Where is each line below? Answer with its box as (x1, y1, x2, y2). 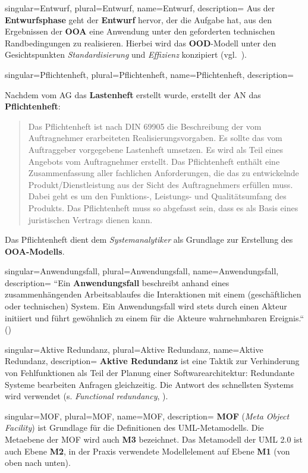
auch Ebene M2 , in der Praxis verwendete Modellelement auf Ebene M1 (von (5, 444, 290, 457)
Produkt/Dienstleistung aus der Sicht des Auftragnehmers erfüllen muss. (28, 178, 293, 190)
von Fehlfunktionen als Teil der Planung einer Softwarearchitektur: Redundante (5, 367, 295, 379)
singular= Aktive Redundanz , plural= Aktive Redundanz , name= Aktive (5, 343, 263, 355)
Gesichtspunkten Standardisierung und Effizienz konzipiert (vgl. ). (5, 48, 247, 61)
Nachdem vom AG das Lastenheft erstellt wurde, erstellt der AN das (5, 88, 261, 101)
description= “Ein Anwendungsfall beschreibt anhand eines (5, 276, 230, 289)
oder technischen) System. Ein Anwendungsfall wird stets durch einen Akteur (5, 300, 287, 312)
